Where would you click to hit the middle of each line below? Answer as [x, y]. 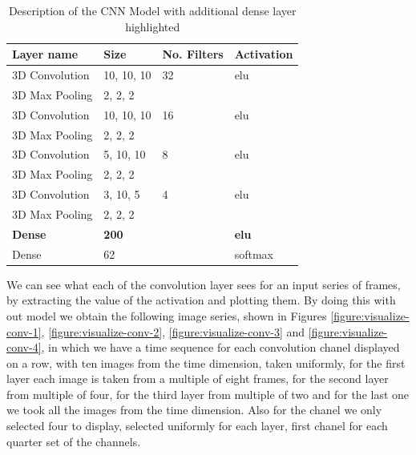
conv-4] [24, 347]
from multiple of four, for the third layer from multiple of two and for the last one [208, 394]
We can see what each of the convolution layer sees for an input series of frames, [204, 284]
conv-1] [24, 331]
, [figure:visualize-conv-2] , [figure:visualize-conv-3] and [173, 331]
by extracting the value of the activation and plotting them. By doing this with [201, 300]
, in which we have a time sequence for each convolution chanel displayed [220, 347]
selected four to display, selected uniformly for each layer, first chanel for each [197, 426]
